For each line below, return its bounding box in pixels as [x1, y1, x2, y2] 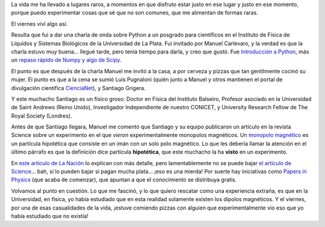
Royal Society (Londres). [11, 112, 72, 120]
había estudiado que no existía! [11, 212, 88, 219]
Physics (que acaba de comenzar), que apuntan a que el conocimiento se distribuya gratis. [11, 176, 237, 183]
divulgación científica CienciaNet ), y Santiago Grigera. [11, 84, 146, 91]
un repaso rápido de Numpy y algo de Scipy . [11, 56, 122, 64]
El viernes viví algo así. [11, 20, 68, 27]
